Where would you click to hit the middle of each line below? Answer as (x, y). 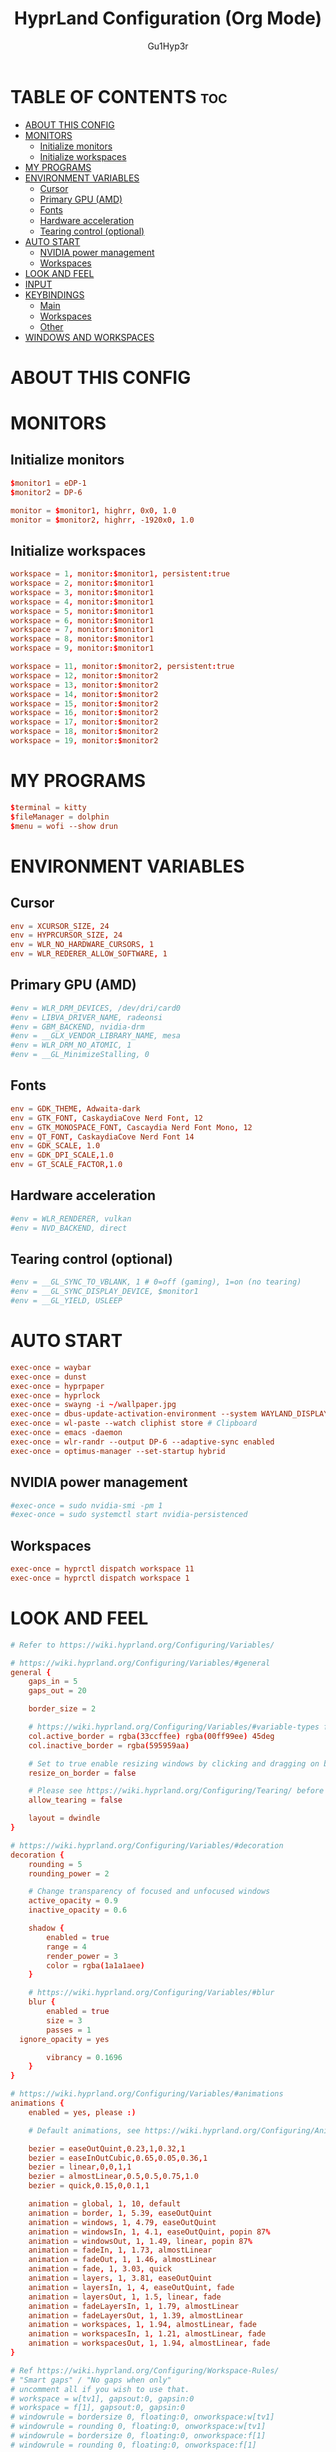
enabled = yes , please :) (82, 2112)
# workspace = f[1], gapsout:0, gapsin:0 (98, 2408)
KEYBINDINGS (54, 294)
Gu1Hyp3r (168, 46)
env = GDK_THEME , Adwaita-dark (75, 1108)
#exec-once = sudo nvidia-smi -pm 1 (86, 1505)
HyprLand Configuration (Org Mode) (168, 18)
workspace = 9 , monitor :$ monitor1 (82, 648)
